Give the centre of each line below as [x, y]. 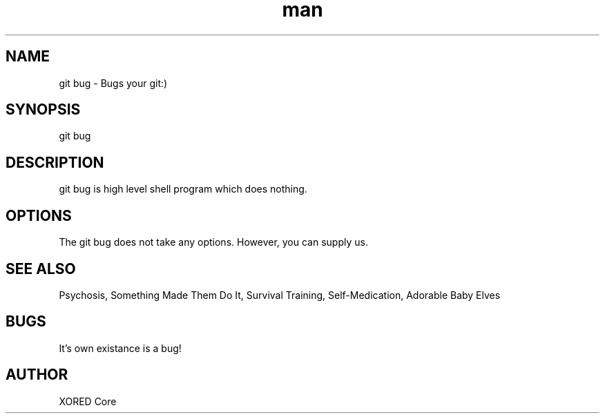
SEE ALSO [41, 269]
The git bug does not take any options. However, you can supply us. [213, 242]
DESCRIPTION [55, 162]
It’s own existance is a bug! [120, 348]
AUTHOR [37, 375]
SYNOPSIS [43, 110]
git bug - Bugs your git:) [113, 83]
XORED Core [88, 401]
